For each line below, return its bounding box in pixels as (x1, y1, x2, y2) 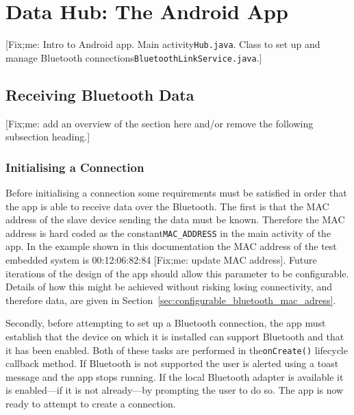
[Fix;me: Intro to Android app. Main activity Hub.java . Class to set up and (5, 37, 320, 51)
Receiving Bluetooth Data (5, 84, 194, 105)
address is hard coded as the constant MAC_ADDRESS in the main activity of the (5, 225, 331, 240)
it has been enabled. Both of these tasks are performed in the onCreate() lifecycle (5, 342, 348, 357)
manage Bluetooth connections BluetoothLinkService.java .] (5, 50, 262, 64)
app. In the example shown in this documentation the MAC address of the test (5, 239, 337, 253)
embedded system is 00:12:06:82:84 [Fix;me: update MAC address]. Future (5, 253, 317, 267)
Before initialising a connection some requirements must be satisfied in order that (5, 186, 347, 200)
